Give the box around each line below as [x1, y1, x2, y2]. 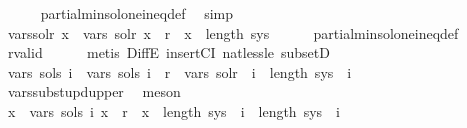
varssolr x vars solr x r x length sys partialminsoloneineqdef [7, 22, 459, 43]
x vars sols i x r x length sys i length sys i [7, 100, 340, 121]
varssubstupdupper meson [7, 81, 181, 102]
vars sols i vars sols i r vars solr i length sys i [7, 61, 352, 82]
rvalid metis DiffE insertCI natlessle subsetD [7, 42, 330, 63]
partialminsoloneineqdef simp [40, 3, 233, 23]
